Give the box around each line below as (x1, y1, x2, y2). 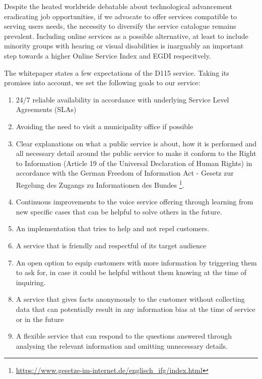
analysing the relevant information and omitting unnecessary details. (16, 340, 228, 351)
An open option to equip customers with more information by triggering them (16, 257, 257, 267)
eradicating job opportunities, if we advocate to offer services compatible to (4, 11, 237, 21)
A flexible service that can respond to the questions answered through (16, 331, 232, 341)
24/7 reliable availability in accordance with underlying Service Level (16, 94, 229, 104)
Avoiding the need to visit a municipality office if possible (16, 121, 193, 131)
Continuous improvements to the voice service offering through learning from (16, 196, 253, 207)
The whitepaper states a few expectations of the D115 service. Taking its (4, 67, 229, 78)
